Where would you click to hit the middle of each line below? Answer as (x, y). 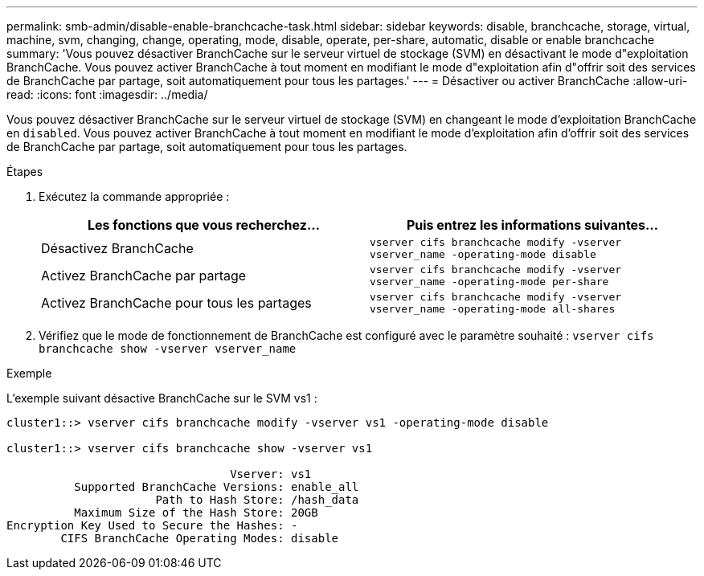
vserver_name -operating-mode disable (483, 254)
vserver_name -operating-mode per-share (489, 282)
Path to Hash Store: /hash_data (257, 500)
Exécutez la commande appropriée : (134, 196)
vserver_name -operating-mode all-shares (493, 309)
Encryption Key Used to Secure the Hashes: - (152, 525)
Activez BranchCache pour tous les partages (176, 303)
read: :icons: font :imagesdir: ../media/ (107, 94)
